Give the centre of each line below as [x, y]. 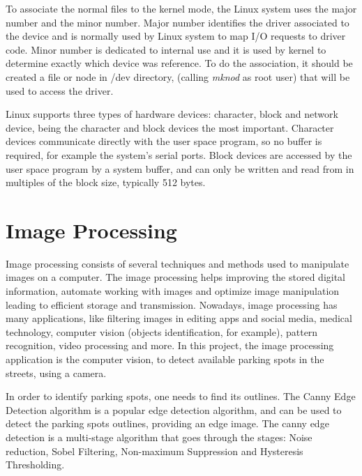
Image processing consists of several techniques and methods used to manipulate [178, 263]
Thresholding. [35, 465]
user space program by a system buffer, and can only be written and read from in [180, 168]
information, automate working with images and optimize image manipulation [173, 291]
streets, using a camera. [56, 373]
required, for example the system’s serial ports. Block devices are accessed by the [179, 154]
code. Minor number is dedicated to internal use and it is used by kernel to [166, 49]
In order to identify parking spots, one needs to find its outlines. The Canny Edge [181, 396]
